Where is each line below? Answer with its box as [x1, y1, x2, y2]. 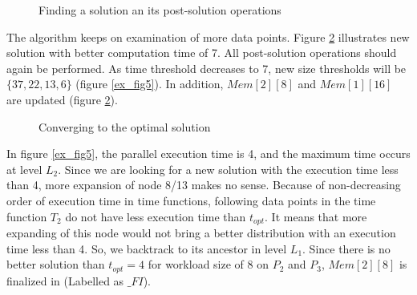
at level [6, 160, 43, 177]
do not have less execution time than [65, 208, 246, 224]
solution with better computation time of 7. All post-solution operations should [6, 44, 397, 61]
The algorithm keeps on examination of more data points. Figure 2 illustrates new [6, 28, 410, 45]
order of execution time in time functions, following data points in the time [6, 192, 376, 208]
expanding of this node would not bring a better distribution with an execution [6, 224, 396, 240]
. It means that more [265, 208, 367, 224]
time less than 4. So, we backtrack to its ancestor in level [6, 240, 287, 257]
